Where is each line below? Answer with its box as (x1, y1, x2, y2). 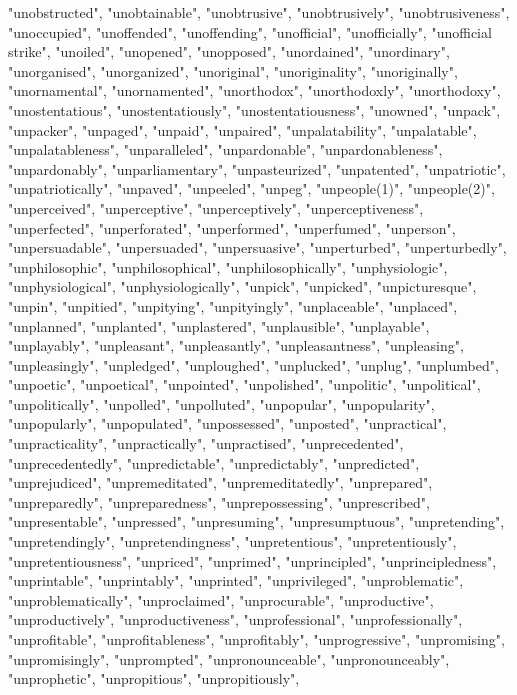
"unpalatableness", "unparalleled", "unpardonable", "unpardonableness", (8, 139, 443, 160)
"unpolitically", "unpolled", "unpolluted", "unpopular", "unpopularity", (8, 393, 435, 414)
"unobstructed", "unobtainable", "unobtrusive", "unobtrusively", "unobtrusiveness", (8, 2, 510, 22)
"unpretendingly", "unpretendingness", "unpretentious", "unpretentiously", (8, 531, 457, 552)
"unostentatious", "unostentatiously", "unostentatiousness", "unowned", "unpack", (8, 99, 501, 120)
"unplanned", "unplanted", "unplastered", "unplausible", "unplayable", (8, 315, 430, 336)
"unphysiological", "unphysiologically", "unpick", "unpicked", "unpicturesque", (8, 276, 477, 297)
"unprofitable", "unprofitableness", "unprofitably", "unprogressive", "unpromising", (8, 629, 505, 649)
